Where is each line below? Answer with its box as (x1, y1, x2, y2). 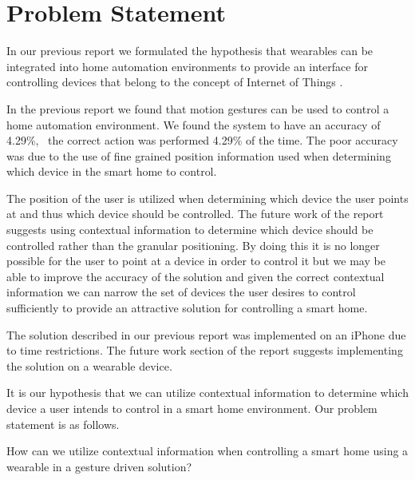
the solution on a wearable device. (6, 357, 172, 374)
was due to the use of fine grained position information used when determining (6, 147, 391, 164)
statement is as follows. (6, 415, 120, 432)
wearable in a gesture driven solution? (6, 458, 192, 474)
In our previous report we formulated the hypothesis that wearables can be (6, 42, 373, 59)
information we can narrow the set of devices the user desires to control (6, 284, 356, 300)
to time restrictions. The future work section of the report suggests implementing (6, 342, 403, 359)
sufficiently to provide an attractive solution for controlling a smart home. (6, 300, 368, 316)
